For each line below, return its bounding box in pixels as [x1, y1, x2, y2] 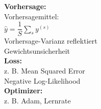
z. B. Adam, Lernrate [4, 95, 71, 105]
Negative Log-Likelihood [4, 75, 81, 86]
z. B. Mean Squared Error [4, 65, 85, 76]
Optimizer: [4, 85, 43, 96]
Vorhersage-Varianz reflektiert [4, 35, 97, 46]
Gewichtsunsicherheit [4, 45, 70, 56]
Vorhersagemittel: [4, 11, 59, 21]
